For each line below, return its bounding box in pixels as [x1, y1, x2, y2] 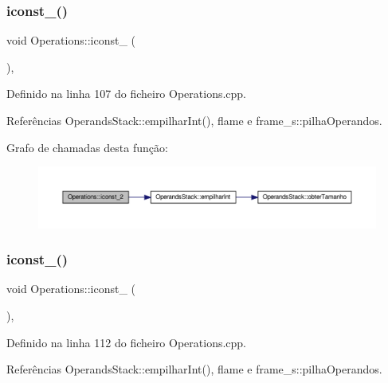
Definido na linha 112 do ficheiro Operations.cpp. [6, 334, 247, 350]
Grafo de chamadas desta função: [6, 139, 168, 155]
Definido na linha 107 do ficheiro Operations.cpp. [6, 85, 247, 102]
